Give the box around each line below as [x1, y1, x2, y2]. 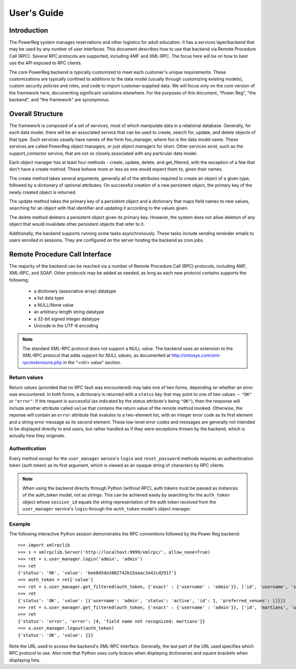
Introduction [9, 26, 48, 35]
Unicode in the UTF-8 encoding [34, 323, 99, 329]
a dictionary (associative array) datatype [34, 288, 116, 294]
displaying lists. [9, 657, 41, 663]
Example [9, 520, 31, 527]
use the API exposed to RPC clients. [9, 60, 82, 66]
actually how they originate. [9, 433, 66, 439]
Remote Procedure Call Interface [9, 250, 112, 258]
